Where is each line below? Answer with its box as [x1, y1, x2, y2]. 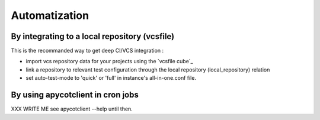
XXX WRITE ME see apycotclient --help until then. [11, 105, 133, 112]
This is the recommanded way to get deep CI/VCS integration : [11, 47, 164, 54]
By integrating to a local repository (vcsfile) [11, 31, 175, 41]
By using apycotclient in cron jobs [11, 90, 139, 100]
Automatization [11, 9, 89, 22]
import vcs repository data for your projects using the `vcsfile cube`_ [25, 58, 193, 65]
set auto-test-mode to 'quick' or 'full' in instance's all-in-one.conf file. [25, 74, 197, 82]
